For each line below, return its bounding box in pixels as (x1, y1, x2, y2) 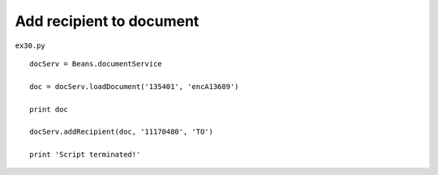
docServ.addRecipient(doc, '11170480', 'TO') (29, 127, 214, 137)
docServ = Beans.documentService (29, 59, 162, 68)
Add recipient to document (15, 12, 200, 30)
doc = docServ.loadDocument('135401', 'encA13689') (29, 82, 239, 91)
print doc (29, 105, 68, 113)
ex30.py (15, 41, 46, 50)
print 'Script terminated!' (29, 150, 141, 160)
